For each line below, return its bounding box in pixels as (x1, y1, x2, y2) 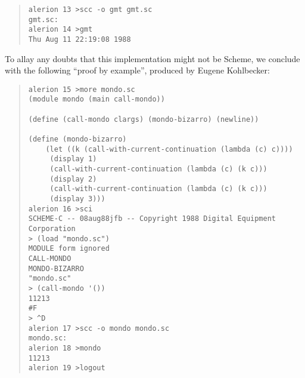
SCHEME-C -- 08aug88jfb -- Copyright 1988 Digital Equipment (28, 214, 276, 223)
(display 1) (49, 155, 97, 164)
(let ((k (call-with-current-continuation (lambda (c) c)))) (45, 145, 293, 153)
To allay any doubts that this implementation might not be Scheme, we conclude (5, 52, 300, 64)
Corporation (28, 225, 76, 233)
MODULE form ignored (28, 244, 110, 253)
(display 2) (49, 174, 97, 183)
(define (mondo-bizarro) (28, 135, 127, 144)
